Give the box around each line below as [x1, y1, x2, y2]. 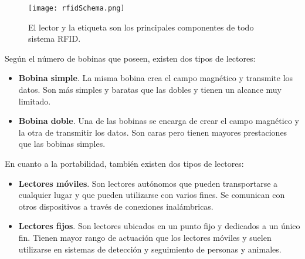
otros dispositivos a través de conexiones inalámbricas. [18, 200, 213, 212]
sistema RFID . [28, 32, 81, 45]
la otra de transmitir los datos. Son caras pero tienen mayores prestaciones [18, 126, 287, 138]
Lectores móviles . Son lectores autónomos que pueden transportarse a [18, 177, 278, 189]
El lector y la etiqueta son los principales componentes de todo [28, 21, 254, 33]
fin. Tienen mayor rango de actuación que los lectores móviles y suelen [18, 231, 272, 243]
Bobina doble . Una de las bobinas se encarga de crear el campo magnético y [18, 115, 299, 127]
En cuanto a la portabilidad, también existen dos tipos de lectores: [5, 157, 244, 169]
